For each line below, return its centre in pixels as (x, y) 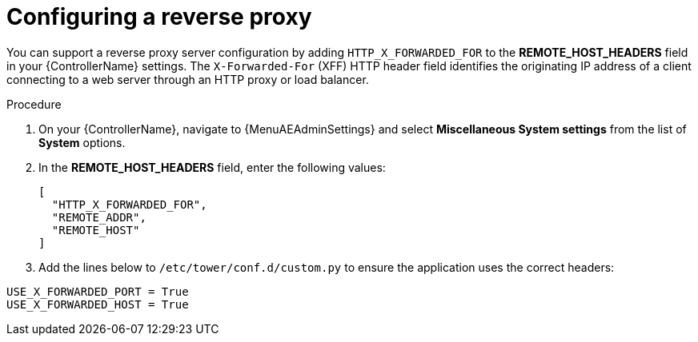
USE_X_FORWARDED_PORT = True (98, 291)
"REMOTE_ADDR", (99, 217)
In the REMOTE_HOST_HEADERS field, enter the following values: (212, 167)
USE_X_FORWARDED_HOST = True (98, 304)
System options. (82, 142)
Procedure (34, 104)
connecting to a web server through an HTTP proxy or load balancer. (188, 79)
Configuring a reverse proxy (159, 17)
